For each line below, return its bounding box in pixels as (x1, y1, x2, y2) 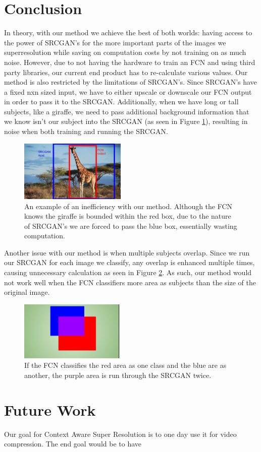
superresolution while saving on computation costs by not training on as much (4, 47, 246, 57)
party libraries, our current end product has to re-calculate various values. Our (4, 67, 248, 77)
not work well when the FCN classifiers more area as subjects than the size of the (4, 277, 256, 287)
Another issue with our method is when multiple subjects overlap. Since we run (4, 247, 250, 257)
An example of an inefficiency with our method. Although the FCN (24, 201, 233, 211)
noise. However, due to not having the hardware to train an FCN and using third (4, 56, 255, 67)
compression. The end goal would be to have (4, 438, 142, 449)
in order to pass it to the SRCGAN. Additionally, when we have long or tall (4, 96, 239, 107)
